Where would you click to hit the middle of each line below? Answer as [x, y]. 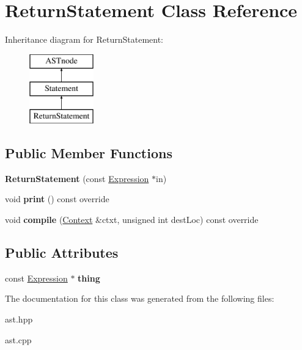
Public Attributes [62, 253]
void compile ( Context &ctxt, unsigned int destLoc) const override [132, 220]
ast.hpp [19, 319]
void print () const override [57, 199]
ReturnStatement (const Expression [77, 178]
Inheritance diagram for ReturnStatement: [84, 39]
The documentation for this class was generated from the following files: [140, 298]
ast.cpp [18, 339]
